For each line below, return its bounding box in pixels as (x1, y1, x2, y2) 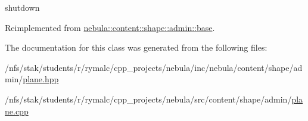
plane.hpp (23, 73, 59, 85)
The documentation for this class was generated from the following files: (5, 41, 267, 54)
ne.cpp (5, 104, 29, 117)
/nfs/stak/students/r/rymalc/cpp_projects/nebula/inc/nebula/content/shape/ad (5, 61, 303, 73)
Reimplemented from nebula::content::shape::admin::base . (5, 21, 215, 33)
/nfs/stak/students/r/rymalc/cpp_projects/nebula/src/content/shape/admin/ (5, 92, 292, 105)
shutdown (5, 1, 40, 13)
